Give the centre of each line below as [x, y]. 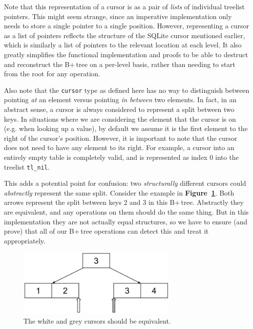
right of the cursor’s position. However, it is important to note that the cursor [121, 138]
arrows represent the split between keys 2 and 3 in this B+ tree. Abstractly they [124, 202]
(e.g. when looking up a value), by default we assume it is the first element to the [126, 128]
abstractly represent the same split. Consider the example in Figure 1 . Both [119, 192]
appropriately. [25, 240]
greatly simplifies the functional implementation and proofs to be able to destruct [126, 54]
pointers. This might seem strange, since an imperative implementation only [118, 16]
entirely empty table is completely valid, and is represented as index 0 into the [121, 157]
